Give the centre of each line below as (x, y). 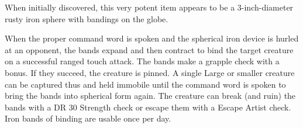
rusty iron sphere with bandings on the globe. (87, 18)
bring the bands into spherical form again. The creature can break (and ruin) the (150, 96)
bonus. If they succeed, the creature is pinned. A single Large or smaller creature (150, 72)
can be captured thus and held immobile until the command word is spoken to (145, 84)
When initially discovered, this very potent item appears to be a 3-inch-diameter (149, 7)
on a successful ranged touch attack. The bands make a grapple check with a (142, 61)
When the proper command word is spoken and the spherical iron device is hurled (152, 38)
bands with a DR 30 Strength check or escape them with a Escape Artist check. (148, 107)
